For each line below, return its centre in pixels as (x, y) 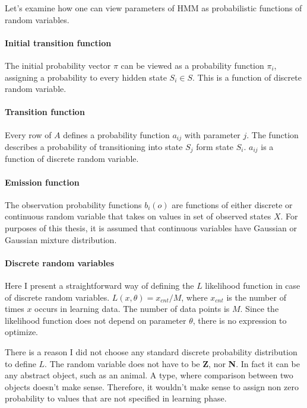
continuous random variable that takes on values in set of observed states (138, 216)
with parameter (212, 134)
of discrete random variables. (57, 297)
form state (215, 147)
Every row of (28, 134)
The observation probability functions (73, 204)
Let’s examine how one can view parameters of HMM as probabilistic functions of (153, 8)
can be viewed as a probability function (192, 65)
